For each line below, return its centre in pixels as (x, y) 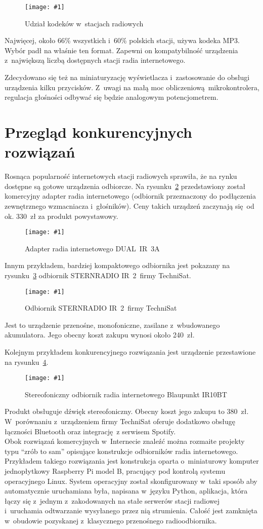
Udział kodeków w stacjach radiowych (84, 23)
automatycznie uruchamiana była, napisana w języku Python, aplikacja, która (126, 491)
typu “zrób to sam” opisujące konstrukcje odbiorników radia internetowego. (121, 451)
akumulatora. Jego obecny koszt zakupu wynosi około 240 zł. (100, 335)
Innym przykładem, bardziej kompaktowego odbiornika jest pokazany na (117, 265)
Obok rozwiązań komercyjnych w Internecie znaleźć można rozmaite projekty (125, 441)
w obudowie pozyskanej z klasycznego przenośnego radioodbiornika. (111, 520)
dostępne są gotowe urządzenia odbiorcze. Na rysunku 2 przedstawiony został (125, 186)
